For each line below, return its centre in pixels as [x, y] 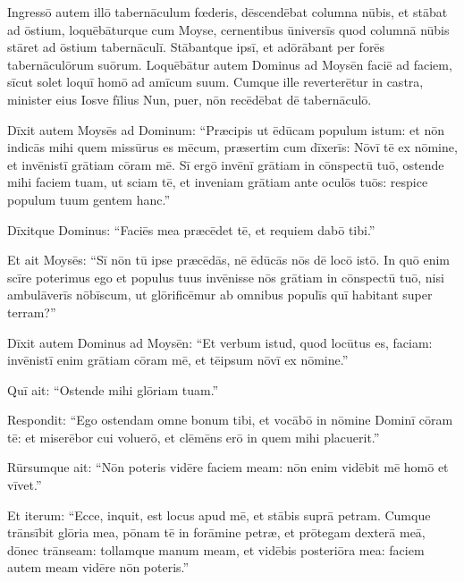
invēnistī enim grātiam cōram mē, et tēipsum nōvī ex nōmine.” [178, 360]
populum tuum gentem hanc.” [89, 199]
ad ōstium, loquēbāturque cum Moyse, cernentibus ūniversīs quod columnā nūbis [228, 29]
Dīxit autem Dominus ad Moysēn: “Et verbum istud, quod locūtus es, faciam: [220, 342]
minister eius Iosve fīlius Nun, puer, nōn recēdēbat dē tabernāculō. [190, 99]
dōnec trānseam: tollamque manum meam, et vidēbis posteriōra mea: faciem [216, 549]
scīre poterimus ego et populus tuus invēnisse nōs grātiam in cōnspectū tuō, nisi [226, 277]
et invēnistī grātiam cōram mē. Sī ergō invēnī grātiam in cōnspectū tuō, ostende [226, 164]
